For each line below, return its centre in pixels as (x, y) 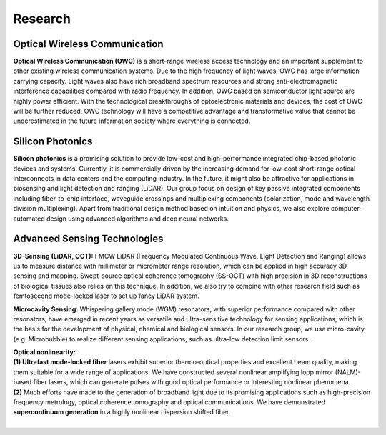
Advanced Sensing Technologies (88, 239)
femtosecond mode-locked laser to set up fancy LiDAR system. (106, 296)
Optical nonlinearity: (45, 352)
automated (29, 219)
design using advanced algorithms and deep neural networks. (138, 219)
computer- (346, 209)
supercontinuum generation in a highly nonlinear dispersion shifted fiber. (122, 412)
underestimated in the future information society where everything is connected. (132, 121)
